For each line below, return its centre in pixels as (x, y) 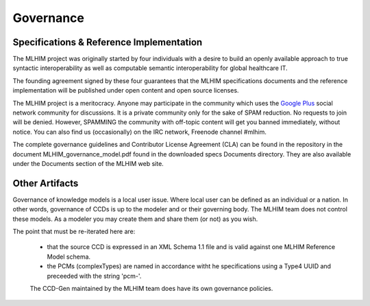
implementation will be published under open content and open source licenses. (126, 91)
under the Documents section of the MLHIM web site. (88, 163)
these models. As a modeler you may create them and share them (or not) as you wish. (135, 219)
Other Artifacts (46, 183)
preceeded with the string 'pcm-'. (94, 276)
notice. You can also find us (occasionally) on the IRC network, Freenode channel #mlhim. (140, 132)
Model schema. (69, 257)
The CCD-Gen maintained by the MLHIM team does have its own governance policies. (151, 289)
